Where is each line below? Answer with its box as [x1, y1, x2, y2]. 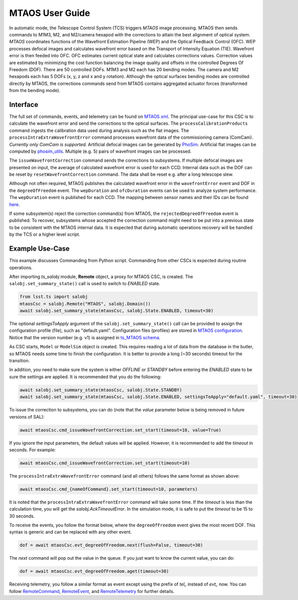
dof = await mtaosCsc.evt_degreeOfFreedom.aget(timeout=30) [19, 569, 169, 574]
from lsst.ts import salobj [19, 294, 88, 300]
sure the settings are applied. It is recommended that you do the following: [9, 374, 161, 380]
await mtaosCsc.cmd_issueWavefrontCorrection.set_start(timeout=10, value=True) [19, 427, 222, 433]
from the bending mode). [9, 88, 61, 94]
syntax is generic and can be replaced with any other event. [9, 529, 132, 535]
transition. [9, 358, 30, 363]
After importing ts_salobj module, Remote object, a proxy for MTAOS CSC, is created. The [9, 274, 193, 280]
